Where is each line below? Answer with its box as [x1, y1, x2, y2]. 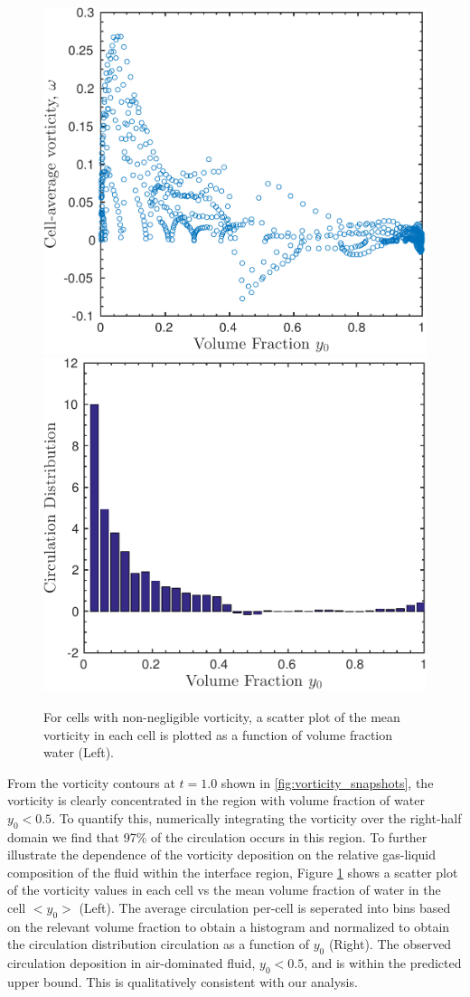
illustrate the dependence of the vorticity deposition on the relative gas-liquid [7, 845, 437, 864]
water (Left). [43, 743, 115, 762]
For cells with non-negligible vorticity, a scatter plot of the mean [43, 707, 400, 726]
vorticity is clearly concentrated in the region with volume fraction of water [7, 791, 425, 810]
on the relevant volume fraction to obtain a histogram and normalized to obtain [7, 916, 450, 935]
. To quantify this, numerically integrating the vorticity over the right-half [52, 808, 462, 827]
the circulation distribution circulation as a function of [7, 935, 309, 954]
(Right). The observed [328, 935, 452, 954]
